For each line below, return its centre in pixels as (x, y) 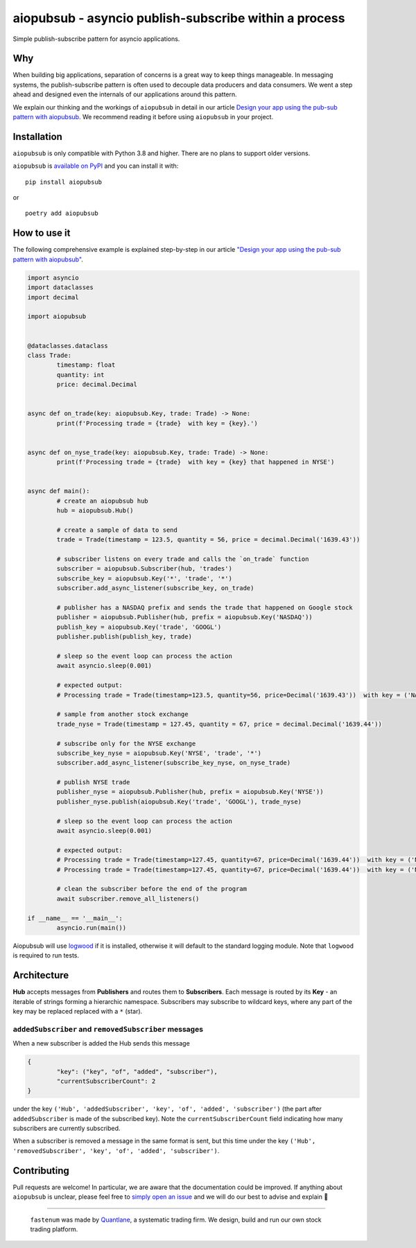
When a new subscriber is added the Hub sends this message (101, 1043)
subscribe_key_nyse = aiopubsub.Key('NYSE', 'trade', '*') (159, 753)
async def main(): (59, 491)
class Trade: (50, 355)
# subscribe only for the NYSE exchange (126, 743)
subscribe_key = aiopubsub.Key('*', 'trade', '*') (144, 578)
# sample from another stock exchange (122, 714)
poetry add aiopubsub (62, 214)
